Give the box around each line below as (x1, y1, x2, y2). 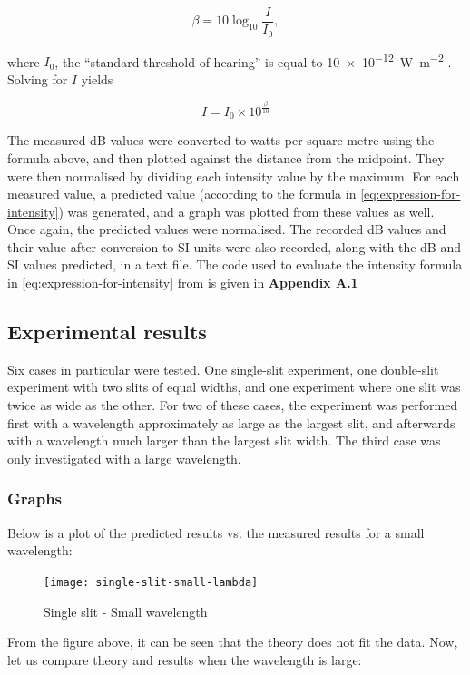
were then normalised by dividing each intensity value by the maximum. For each (7, 166, 460, 185)
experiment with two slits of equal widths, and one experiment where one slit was (7, 377, 461, 396)
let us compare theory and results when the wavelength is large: (7, 650, 362, 669)
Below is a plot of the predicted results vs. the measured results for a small (7, 523, 425, 542)
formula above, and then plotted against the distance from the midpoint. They (7, 148, 445, 167)
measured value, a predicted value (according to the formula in (7, 184, 357, 203)
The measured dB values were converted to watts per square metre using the (7, 131, 435, 150)
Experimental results (7, 318, 207, 346)
